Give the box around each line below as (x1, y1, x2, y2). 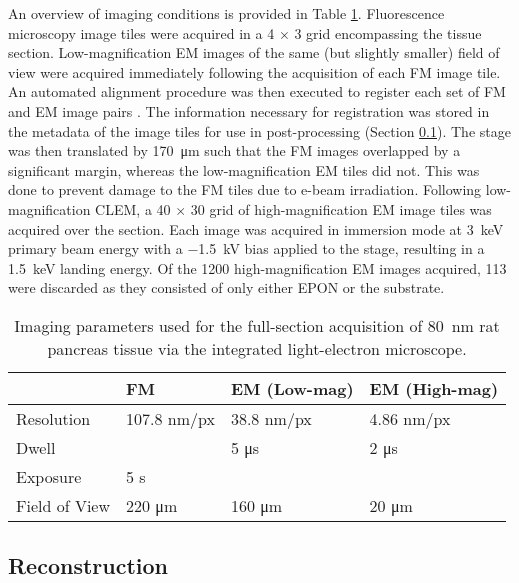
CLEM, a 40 (95, 198, 171, 219)
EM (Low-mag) (230, 376, 354, 400)
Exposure (16, 464, 82, 488)
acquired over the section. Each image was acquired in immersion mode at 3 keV (8, 218, 504, 239)
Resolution (16, 406, 91, 430)
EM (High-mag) (369, 376, 499, 400)
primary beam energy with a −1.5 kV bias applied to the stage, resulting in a (8, 238, 485, 259)
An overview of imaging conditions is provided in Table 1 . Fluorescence (8, 3, 445, 23)
